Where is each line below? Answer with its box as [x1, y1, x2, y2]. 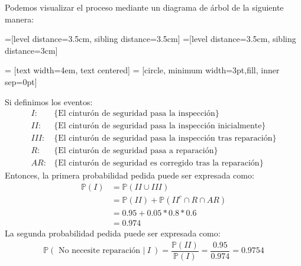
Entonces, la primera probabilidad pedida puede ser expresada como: [5, 169, 254, 181]
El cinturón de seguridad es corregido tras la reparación [58, 159, 260, 168]
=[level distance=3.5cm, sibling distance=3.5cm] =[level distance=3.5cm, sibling [5, 33, 296, 45]
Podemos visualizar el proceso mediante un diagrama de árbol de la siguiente [5, 1, 284, 13]
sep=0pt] [5, 75, 37, 87]
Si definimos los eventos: [5, 95, 93, 108]
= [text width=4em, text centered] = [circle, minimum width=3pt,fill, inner [5, 64, 280, 76]
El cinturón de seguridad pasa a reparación [58, 147, 214, 155]
